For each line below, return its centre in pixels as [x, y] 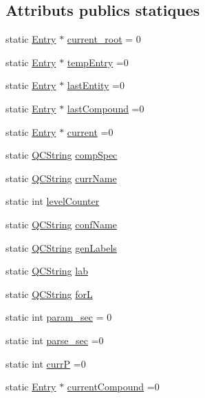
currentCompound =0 [113, 387]
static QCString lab [47, 271]
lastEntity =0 [96, 85]
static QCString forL [49, 293]
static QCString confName [61, 224]
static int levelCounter [53, 201]
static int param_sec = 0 [59, 317]
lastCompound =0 [106, 108]
